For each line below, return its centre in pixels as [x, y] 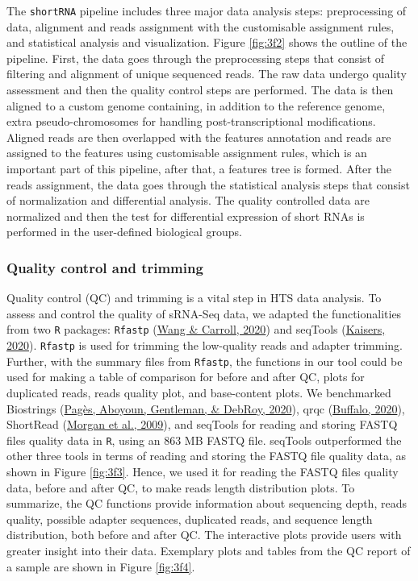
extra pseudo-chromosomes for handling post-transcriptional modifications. [191, 121]
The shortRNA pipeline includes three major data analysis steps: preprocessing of [207, 10]
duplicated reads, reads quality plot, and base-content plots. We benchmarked [199, 392]
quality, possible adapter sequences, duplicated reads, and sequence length [190, 519]
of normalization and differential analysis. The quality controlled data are [188, 200]
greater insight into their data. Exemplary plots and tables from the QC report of [209, 550]
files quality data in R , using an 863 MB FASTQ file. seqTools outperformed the [204, 440]
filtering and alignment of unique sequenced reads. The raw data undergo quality [207, 74]
